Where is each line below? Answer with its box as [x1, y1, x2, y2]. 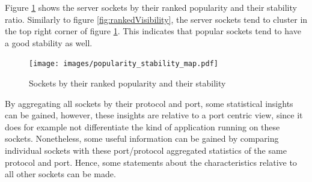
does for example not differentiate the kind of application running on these [5, 120, 280, 133]
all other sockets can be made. [5, 168, 116, 180]
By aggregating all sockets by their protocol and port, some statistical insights [5, 97, 293, 109]
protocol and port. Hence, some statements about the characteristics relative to [5, 156, 297, 168]
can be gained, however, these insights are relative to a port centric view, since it [5, 109, 303, 121]
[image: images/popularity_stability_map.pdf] [29, 59, 218, 68]
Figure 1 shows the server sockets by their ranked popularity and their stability [5, 1, 297, 13]
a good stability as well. [5, 36, 93, 49]
